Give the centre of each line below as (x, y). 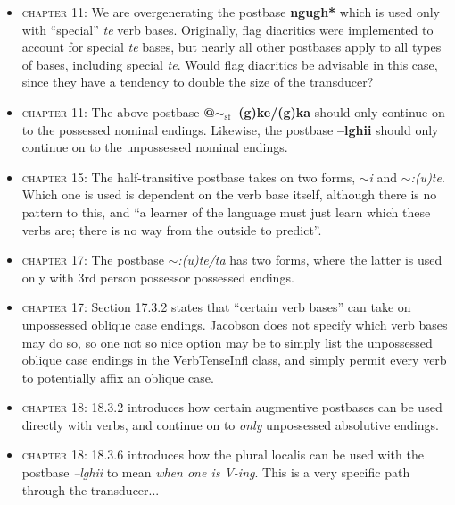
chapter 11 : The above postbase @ (118, 111)
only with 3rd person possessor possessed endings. (158, 277)
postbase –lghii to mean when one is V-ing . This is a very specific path (216, 472)
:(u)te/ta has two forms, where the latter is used (310, 260)
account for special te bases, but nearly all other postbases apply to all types (232, 47)
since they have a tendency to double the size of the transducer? (198, 82)
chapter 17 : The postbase (93, 260)
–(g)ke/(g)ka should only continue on (338, 111)
